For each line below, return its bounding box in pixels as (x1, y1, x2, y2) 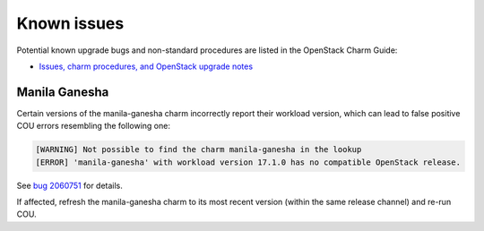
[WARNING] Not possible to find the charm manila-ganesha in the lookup (35, 144, 362, 155)
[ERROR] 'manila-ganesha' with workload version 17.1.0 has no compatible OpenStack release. (35, 157, 462, 167)
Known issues (16, 13, 125, 33)
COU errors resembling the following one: (16, 121, 170, 132)
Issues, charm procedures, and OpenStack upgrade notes (39, 61, 254, 72)
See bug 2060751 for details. (16, 180, 123, 191)
